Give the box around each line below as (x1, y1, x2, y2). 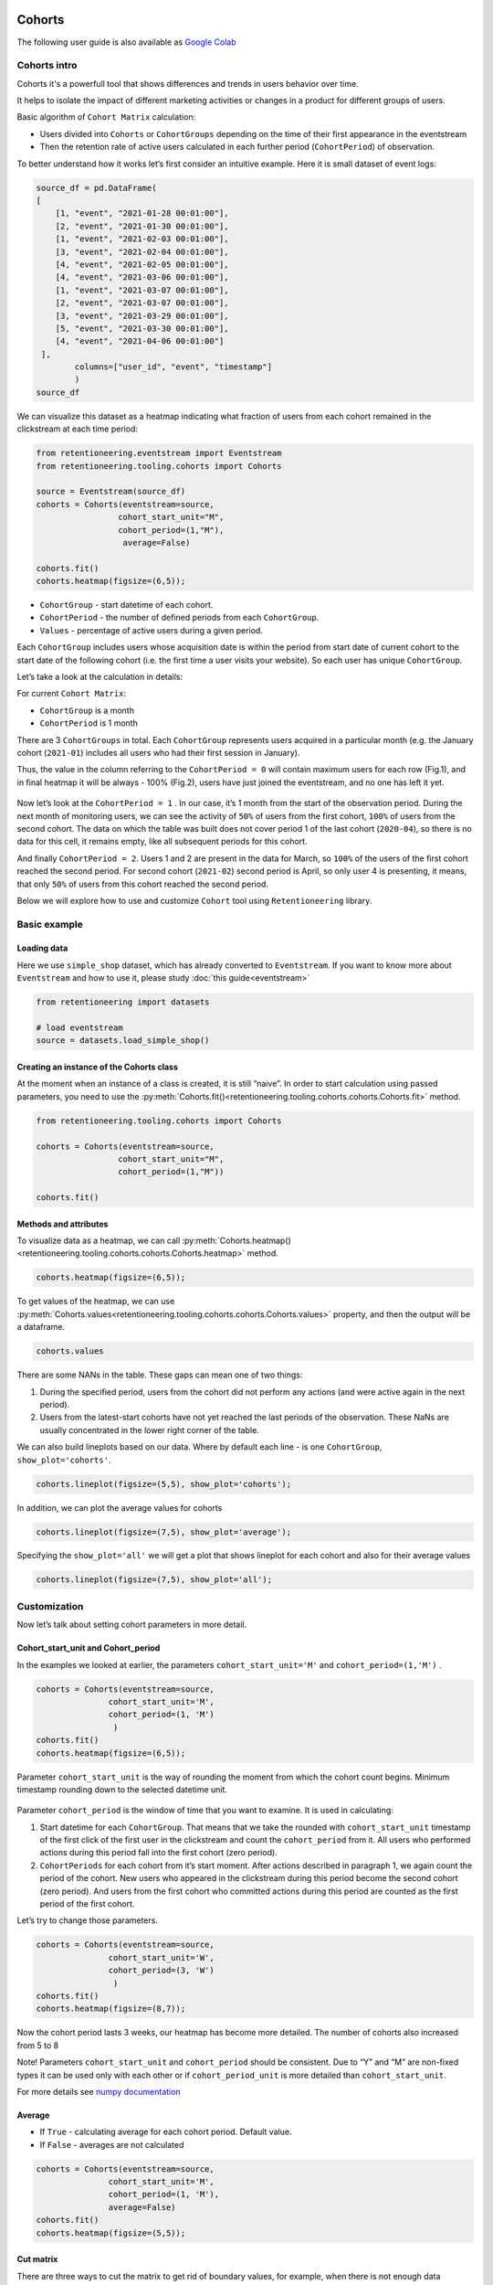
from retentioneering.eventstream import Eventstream (36, 448, 282, 459)
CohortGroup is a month (39, 705, 134, 716)
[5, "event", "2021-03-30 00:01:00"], (55, 323, 229, 334)
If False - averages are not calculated (39, 2139, 184, 2150)
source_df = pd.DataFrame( (36, 183, 157, 193)
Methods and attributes (16, 1218, 109, 1229)
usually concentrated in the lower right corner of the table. (39, 1424, 259, 1435)
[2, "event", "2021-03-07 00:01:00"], (55, 298, 229, 308)
